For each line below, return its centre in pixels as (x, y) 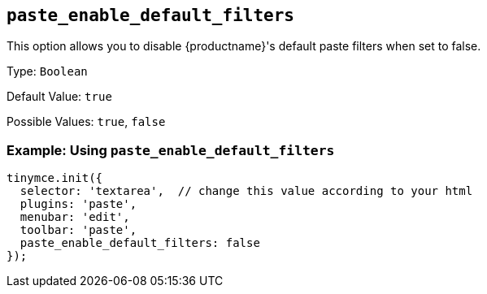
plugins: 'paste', (78, 204)
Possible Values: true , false (86, 122)
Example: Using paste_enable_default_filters (171, 150)
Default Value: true (59, 97)
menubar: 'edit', (75, 217)
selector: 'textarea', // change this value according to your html (246, 191)
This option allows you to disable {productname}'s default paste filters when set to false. (244, 46)
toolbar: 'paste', (78, 230)
